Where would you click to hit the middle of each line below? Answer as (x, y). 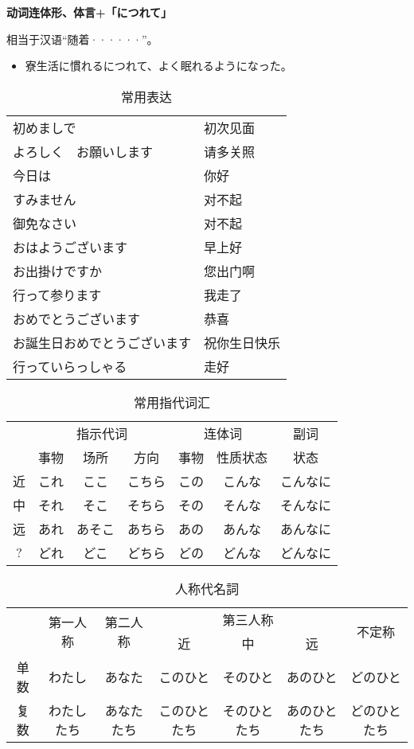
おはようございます (70, 247)
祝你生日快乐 (242, 342)
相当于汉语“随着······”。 (82, 39)
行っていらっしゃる (70, 366)
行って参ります (57, 295)
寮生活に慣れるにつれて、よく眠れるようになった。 (158, 66)
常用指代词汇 (172, 402)
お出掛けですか (58, 271)
